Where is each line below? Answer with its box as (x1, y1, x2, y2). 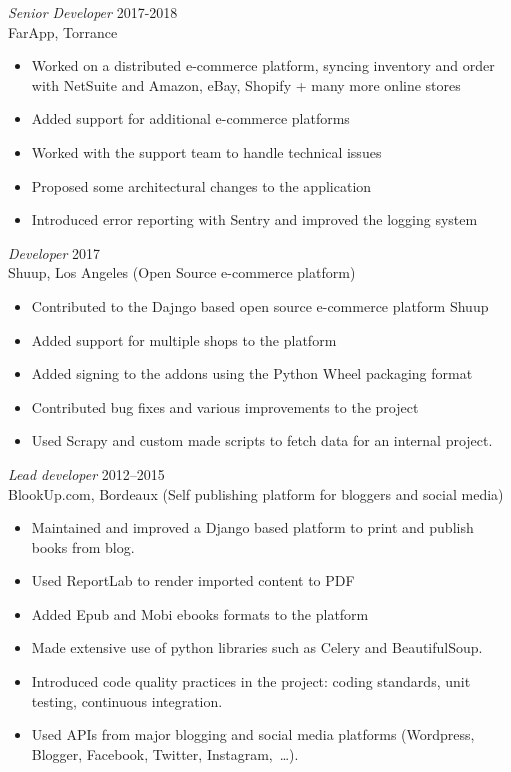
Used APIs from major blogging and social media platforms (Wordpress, (31, 724, 475, 745)
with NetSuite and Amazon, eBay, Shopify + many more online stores (31, 74, 461, 95)
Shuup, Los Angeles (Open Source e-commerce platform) (8, 262, 356, 283)
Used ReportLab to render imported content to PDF (31, 570, 355, 591)
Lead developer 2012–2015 (8, 463, 165, 484)
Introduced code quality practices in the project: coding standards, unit (31, 671, 471, 692)
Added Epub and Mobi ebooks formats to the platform (31, 603, 369, 624)
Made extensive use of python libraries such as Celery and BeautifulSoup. (31, 637, 483, 658)
